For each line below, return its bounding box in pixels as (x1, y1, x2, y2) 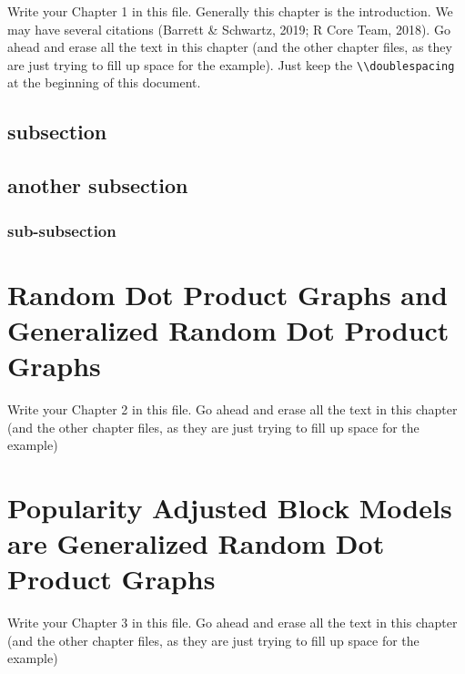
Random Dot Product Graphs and (7, 275, 448, 312)
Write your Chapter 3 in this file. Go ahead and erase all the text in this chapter (7, 613, 458, 632)
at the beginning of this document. (7, 73, 201, 92)
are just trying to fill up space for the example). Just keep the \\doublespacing (7, 55, 455, 74)
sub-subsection (7, 219, 116, 241)
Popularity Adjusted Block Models (7, 488, 452, 526)
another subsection (7, 171, 188, 199)
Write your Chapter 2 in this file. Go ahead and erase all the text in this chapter (7, 399, 458, 418)
